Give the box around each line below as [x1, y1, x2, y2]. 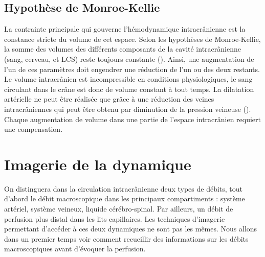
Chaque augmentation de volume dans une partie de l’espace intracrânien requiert [4, 113, 261, 124]
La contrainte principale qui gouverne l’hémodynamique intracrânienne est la [4, 24, 246, 34]
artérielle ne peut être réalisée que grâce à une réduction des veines [4, 94, 214, 104]
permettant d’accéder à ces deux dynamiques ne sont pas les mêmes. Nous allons [4, 223, 257, 234]
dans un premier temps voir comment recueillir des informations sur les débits [4, 233, 249, 244]
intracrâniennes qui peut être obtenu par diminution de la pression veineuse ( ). [4, 103, 251, 114]
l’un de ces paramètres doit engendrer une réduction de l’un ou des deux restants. [4, 63, 260, 74]
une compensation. [4, 124, 63, 134]
